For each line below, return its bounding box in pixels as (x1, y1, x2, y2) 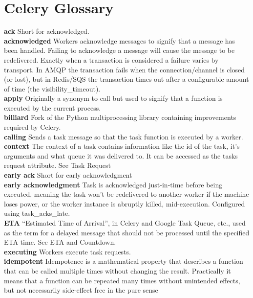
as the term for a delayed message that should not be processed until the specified (4, 227, 250, 237)
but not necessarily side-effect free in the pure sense (4, 285, 158, 295)
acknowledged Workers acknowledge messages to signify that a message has (4, 35, 235, 46)
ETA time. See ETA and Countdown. (4, 237, 116, 247)
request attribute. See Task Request (4, 160, 111, 170)
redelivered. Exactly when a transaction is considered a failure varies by (4, 54, 219, 65)
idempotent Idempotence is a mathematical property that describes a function (4, 256, 243, 266)
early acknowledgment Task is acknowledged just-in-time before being (4, 179, 223, 189)
